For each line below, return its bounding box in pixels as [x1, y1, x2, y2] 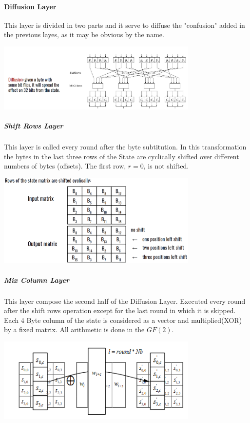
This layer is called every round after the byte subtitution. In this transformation [4, 141, 247, 151]
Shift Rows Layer [4, 121, 63, 130]
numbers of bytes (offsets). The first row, [4, 161, 126, 171]
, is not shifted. [143, 161, 189, 171]
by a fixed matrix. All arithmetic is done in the [4, 324, 145, 335]
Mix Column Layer [4, 275, 70, 285]
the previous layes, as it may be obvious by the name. [4, 29, 164, 40]
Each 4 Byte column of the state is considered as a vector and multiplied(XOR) [4, 315, 242, 325]
